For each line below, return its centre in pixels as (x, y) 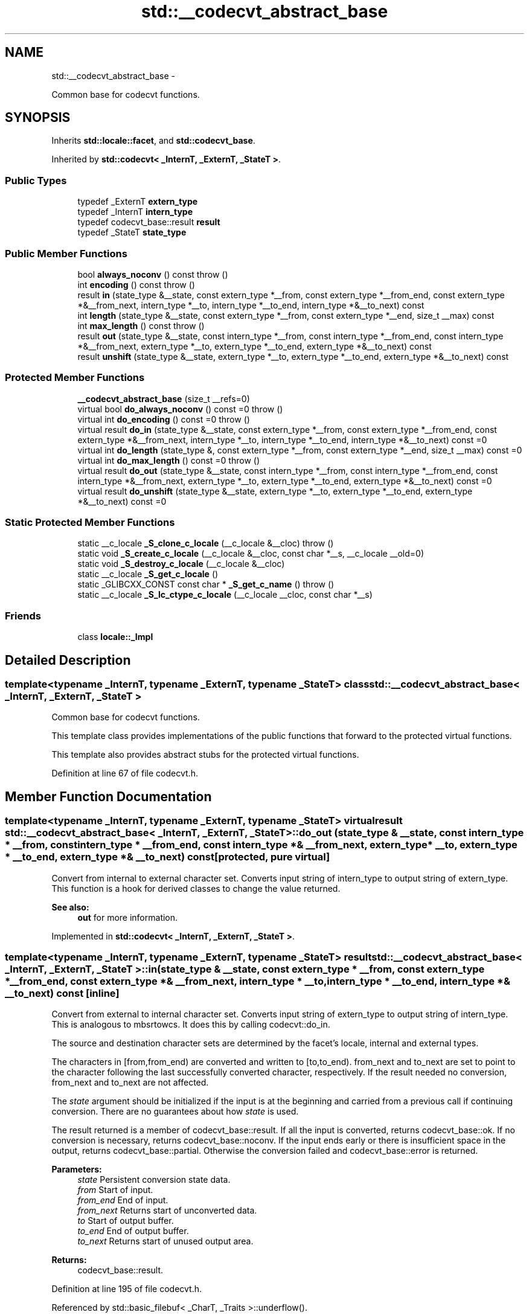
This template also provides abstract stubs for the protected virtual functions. (205, 755)
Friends (23, 616)
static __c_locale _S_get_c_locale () (148, 574)
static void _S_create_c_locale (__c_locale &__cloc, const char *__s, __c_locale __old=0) (251, 554)
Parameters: (77, 1169)
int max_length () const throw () (141, 325)
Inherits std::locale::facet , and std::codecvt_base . (153, 141)
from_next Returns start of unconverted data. (167, 1211)
